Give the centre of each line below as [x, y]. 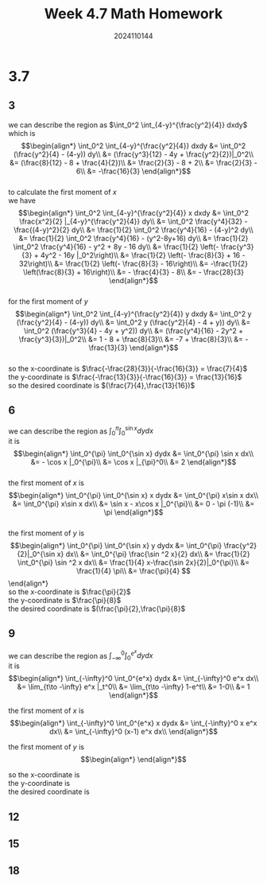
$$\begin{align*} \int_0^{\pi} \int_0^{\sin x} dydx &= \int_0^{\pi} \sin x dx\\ [133, 453]
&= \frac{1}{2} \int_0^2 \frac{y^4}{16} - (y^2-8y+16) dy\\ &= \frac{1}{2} [133, 238]
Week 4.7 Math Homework [133, 14]
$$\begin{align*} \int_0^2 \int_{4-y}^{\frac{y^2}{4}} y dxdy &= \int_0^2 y [133, 313]
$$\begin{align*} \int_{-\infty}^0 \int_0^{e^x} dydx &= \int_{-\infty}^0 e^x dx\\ [133, 679]
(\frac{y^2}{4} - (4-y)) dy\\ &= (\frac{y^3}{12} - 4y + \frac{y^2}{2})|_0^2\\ [133, 154]
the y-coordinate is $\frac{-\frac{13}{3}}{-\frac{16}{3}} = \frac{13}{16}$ [125, 377]
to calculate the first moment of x [62, 192]
